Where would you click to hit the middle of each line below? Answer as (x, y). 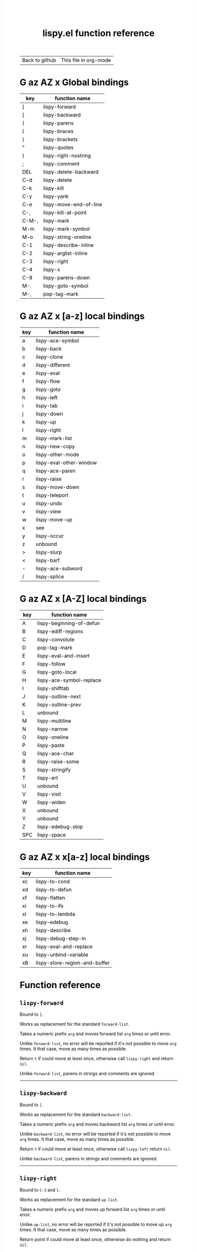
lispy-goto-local (57, 672)
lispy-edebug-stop (60, 827)
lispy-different (53, 365)
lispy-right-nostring (67, 156)
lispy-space (51, 835)
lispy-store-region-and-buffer (73, 963)
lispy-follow (51, 664)
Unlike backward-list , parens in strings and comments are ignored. (89, 1158)
